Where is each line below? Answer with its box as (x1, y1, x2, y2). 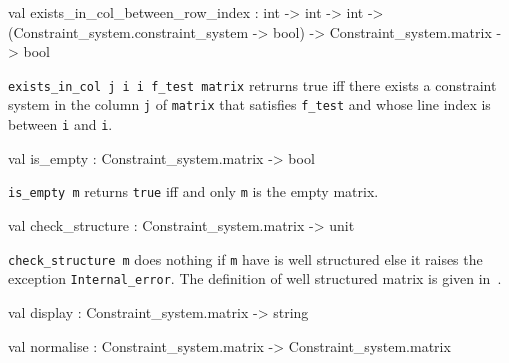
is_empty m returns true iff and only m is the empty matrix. (8, 181, 379, 202)
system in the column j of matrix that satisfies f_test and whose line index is (8, 94, 491, 115)
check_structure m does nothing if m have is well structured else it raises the (8, 248, 483, 269)
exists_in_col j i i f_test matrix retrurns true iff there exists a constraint (8, 74, 497, 95)
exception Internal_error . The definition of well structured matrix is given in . (8, 268, 502, 289)
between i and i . (8, 114, 113, 135)
